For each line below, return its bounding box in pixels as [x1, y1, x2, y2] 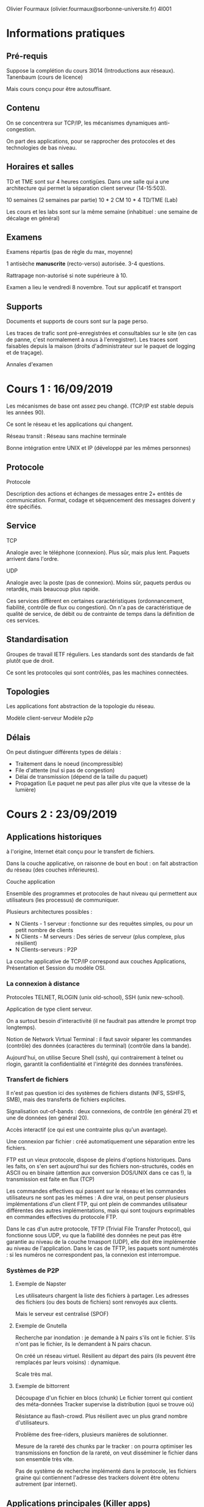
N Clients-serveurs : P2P [15, 946, 78, 953]
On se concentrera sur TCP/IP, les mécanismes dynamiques [6, 119, 157, 126]
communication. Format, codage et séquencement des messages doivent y [6, 497, 196, 504]
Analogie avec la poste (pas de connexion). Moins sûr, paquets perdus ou [6, 579, 191, 586]
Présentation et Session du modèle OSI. [6, 964, 106, 972]
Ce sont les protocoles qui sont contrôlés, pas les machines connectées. [6, 668, 189, 676]
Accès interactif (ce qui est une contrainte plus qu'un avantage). [6, 1126, 168, 1133]
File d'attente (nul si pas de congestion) [15, 767, 115, 774]
